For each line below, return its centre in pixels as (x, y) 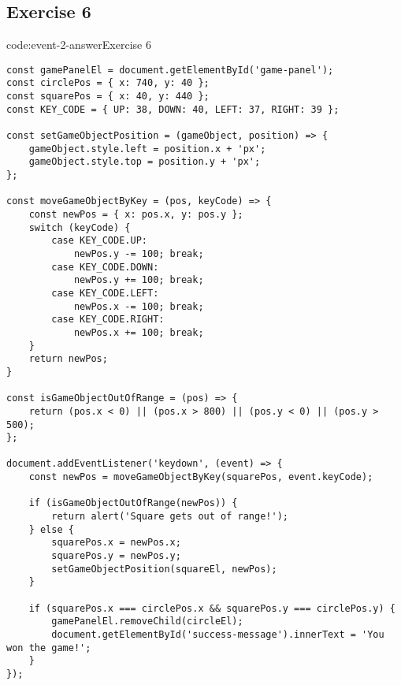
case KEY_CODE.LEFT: (105, 293)
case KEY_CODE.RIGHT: (108, 320)
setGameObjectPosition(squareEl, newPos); (164, 569)
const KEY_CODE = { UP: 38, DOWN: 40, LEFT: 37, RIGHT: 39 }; (173, 109)
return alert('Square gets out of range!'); (170, 517)
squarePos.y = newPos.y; (116, 556)
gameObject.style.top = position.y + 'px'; (145, 162)
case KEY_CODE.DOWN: (105, 267)
